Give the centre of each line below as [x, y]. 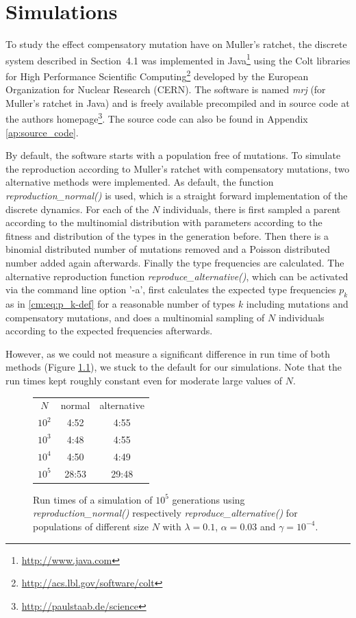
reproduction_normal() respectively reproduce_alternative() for [165, 513]
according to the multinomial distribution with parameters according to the [164, 222]
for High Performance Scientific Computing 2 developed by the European [157, 75]
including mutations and [297, 303]
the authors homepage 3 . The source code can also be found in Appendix [157, 118]
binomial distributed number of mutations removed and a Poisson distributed [168, 249]
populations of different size [91, 526]
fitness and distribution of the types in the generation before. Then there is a [167, 235]
